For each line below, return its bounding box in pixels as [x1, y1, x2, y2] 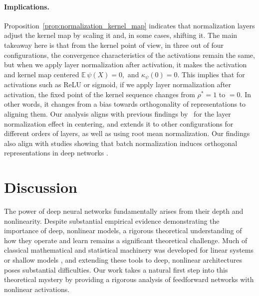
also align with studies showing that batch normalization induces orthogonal [4, 138, 238, 148]
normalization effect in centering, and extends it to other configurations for [4, 118, 234, 129]
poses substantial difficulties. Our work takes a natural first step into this [4, 264, 228, 275]
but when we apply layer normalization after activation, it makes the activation [4, 59, 247, 70]
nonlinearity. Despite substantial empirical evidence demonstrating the [4, 215, 220, 226]
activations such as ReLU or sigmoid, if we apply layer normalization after [4, 79, 232, 90]
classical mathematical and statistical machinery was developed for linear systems [4, 245, 254, 255]
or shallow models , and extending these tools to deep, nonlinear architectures [4, 255, 242, 265]
